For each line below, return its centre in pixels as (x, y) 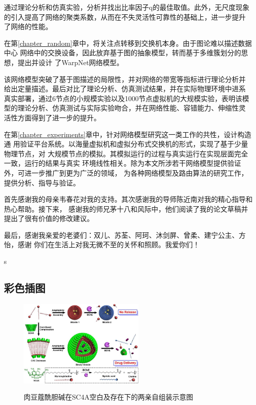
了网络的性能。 (28, 26)
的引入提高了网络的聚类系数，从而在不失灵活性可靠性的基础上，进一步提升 (125, 17)
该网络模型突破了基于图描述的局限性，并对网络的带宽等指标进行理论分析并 (125, 79)
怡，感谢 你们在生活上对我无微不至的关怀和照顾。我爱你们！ (102, 244)
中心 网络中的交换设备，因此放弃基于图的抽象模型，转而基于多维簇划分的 (123, 53)
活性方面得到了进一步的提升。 (52, 117)
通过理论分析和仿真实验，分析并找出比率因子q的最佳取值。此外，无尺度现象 (127, 7)
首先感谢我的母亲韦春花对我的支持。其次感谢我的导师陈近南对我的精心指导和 (128, 199)
